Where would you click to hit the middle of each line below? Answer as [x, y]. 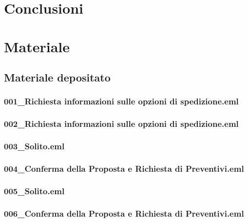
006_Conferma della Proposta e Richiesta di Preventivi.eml [124, 213]
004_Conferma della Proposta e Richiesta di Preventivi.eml [124, 168]
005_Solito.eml [34, 191]
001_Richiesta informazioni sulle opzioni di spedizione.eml [121, 101]
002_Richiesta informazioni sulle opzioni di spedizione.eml [121, 124]
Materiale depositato [57, 77]
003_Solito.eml [34, 146]
